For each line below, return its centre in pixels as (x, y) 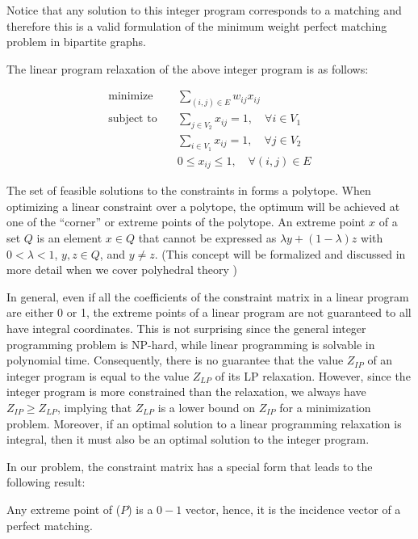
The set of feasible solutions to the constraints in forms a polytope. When (189, 190)
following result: (46, 482)
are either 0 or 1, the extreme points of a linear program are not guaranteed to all (209, 312)
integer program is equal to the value (98, 375)
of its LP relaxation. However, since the (313, 375)
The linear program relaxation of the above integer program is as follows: (188, 68)
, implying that (94, 407)
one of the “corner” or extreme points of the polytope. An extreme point (186, 222)
